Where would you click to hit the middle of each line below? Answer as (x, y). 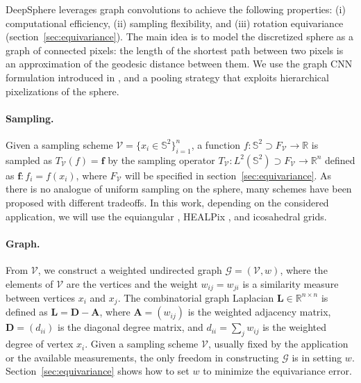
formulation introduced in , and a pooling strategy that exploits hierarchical (167, 77)
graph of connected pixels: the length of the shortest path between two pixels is (175, 50)
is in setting (317, 357)
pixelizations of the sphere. (62, 91)
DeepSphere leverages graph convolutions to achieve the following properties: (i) (176, 9)
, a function (216, 144)
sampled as (29, 160)
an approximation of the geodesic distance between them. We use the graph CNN (179, 64)
